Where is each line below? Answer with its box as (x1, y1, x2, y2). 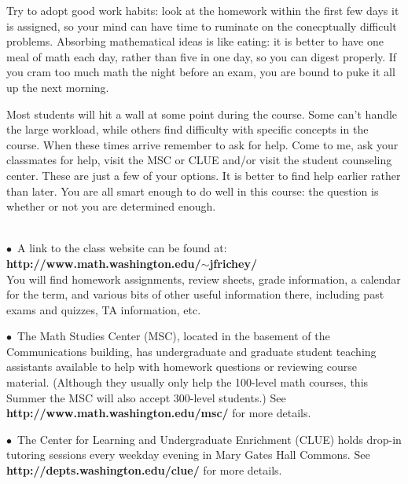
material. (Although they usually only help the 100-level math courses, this (6, 374, 369, 390)
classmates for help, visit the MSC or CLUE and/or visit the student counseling (6, 152, 392, 168)
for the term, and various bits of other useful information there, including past (6, 286, 384, 302)
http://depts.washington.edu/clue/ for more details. (6, 462, 282, 478)
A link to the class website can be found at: (17, 240, 227, 256)
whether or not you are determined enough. (6, 198, 216, 214)
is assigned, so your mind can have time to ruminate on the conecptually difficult (6, 17, 397, 34)
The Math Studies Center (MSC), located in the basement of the (17, 328, 330, 344)
